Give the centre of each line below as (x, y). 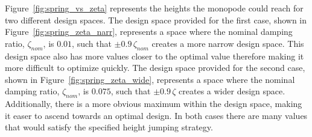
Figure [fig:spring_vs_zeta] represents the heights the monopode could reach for (154, 8)
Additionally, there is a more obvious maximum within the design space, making (154, 104)
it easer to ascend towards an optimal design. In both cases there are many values (156, 115)
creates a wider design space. (232, 91)
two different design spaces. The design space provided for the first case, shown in (156, 20)
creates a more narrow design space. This (228, 43)
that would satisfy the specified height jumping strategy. (109, 127)
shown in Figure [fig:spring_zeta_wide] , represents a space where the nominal (150, 79)
